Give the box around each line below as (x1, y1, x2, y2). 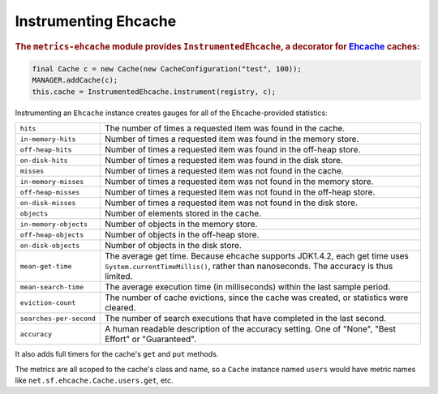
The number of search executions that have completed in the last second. (104, 313, 387, 324)
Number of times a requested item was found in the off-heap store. (104, 144, 361, 156)
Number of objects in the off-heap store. (104, 229, 260, 241)
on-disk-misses (19, 199, 76, 207)
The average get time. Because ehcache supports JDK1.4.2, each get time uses (104, 251, 409, 262)
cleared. (104, 302, 136, 314)
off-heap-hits (19, 145, 72, 154)
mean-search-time (19, 282, 84, 291)
